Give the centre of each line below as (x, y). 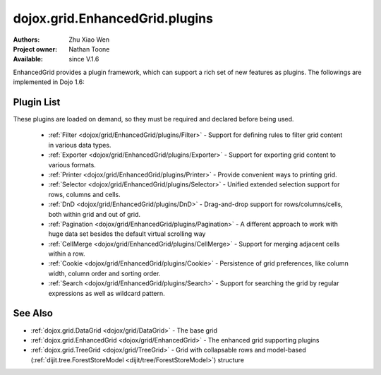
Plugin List (37, 102)
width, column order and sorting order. (104, 273)
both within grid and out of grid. (95, 214)
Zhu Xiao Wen (89, 40)
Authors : (26, 40)
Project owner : (35, 49)
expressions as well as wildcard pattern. (107, 293)
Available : (28, 59)
